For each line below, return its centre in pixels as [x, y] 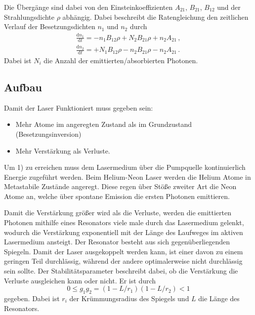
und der [229, 7]
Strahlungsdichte [29, 17]
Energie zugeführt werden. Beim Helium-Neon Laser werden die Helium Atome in [127, 177]
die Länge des [219, 298]
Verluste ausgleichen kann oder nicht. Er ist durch [80, 280]
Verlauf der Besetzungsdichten [50, 26]
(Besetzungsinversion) [48, 134]
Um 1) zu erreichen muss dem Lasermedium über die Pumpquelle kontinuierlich [125, 167]
